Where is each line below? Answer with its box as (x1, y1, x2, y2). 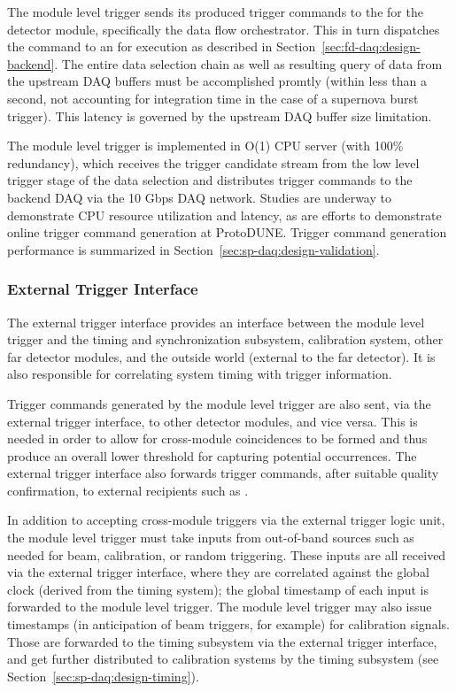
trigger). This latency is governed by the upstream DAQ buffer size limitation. (7, 106, 432, 125)
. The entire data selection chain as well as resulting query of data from (54, 54, 443, 73)
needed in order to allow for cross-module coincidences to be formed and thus (7, 429, 428, 448)
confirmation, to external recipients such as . (7, 481, 249, 499)
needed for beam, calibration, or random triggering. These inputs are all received (7, 545, 446, 564)
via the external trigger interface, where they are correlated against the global (7, 563, 429, 581)
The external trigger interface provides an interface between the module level (7, 312, 425, 331)
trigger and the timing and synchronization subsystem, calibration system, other (7, 330, 444, 349)
